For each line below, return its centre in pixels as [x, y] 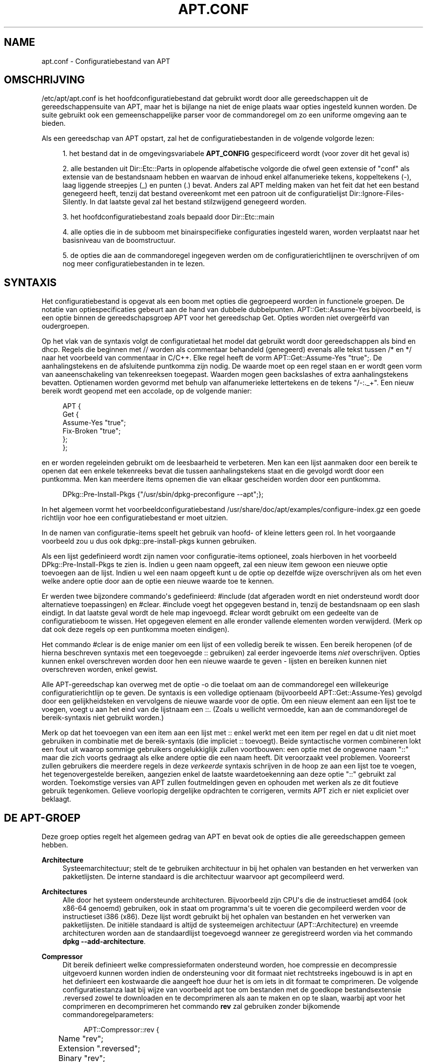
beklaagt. [57, 799]
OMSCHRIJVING [45, 80]
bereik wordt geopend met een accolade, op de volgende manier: [147, 391]
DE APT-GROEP [42, 818]
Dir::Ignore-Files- [377, 194]
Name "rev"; [81, 1039]
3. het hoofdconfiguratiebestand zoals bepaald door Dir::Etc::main [168, 217]
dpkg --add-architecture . [104, 942]
